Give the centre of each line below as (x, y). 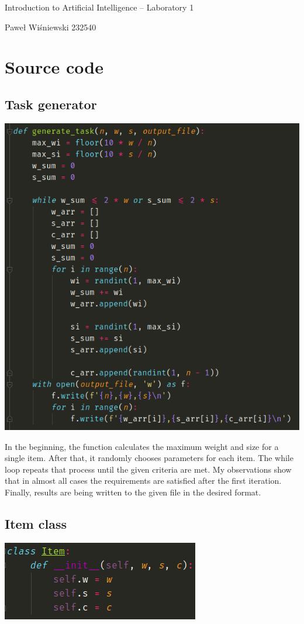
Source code (54, 67)
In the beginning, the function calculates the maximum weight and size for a (142, 446)
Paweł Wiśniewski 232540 (51, 27)
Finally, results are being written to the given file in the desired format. (133, 492)
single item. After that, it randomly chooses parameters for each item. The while (149, 458)
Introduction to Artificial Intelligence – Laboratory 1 (99, 7)
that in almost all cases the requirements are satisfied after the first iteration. (143, 481)
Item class (36, 524)
